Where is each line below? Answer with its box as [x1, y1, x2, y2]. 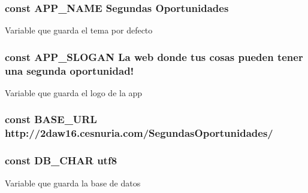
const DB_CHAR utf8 [5, 153, 117, 168]
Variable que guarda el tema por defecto [5, 24, 153, 36]
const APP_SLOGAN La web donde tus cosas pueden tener [5, 49, 303, 64]
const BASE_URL [5, 112, 97, 127]
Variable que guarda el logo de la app [5, 86, 143, 99]
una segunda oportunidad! [5, 63, 134, 78]
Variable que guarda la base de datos [5, 176, 141, 189]
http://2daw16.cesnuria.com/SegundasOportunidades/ [5, 125, 273, 140]
